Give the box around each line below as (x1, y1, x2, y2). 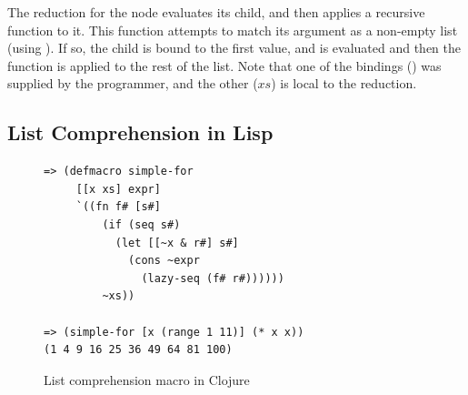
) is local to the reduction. (271, 74, 417, 93)
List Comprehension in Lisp (7, 118, 274, 147)
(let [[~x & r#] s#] (115, 236, 239, 249)
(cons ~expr (128, 254, 200, 268)
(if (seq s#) (102, 218, 181, 231)
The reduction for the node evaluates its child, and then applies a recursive (7, 3, 425, 21)
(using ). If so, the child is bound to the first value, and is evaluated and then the (7, 38, 462, 57)
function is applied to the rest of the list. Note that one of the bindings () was (7, 56, 442, 75)
